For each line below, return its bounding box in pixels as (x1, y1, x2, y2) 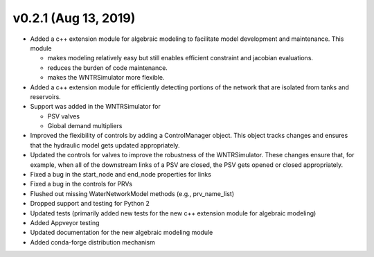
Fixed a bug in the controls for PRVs (30, 180, 133, 188)
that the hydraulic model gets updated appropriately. (30, 141, 180, 149)
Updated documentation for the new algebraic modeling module (30, 229, 213, 237)
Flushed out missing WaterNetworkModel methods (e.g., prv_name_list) (30, 189, 235, 197)
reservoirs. (30, 92, 62, 100)
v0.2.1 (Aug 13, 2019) (12, 10, 136, 26)
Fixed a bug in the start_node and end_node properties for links (30, 170, 211, 179)
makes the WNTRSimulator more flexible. (47, 73, 165, 82)
